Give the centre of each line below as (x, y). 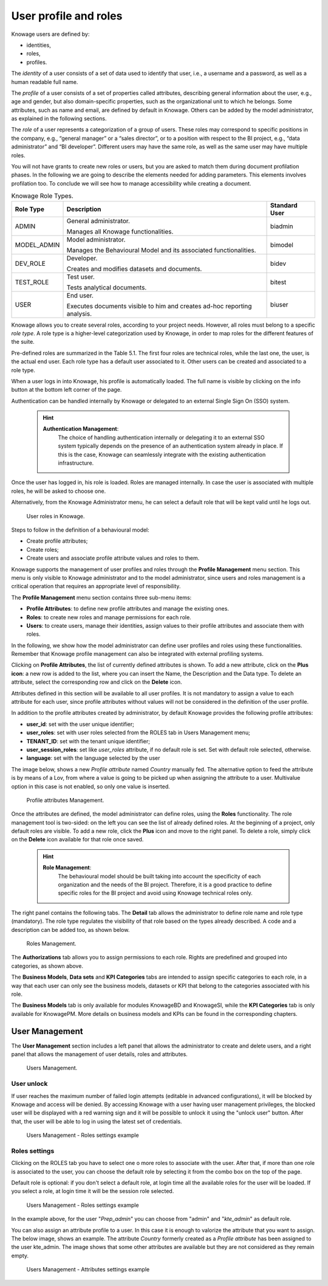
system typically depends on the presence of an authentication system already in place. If (171, 446)
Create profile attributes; (57, 541)
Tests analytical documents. (107, 287)
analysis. (79, 313)
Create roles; (43, 549)
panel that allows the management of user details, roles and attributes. (99, 1054)
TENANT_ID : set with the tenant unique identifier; (88, 741)
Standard (284, 205)
